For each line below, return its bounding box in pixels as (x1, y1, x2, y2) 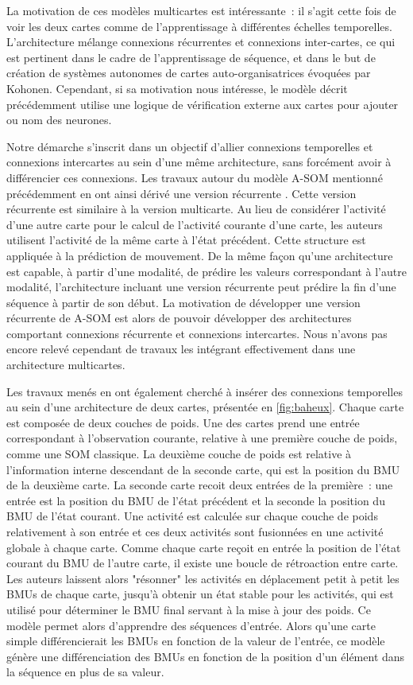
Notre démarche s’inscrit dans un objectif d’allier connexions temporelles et (6, 138, 373, 154)
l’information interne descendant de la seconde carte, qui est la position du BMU (6, 461, 400, 477)
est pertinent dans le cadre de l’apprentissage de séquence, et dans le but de (6, 49, 376, 65)
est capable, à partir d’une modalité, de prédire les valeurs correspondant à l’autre (6, 263, 407, 279)
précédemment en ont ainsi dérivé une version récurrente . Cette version (6, 185, 357, 201)
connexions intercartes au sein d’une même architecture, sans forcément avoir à (6, 154, 392, 170)
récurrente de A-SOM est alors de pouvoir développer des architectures (6, 309, 352, 326)
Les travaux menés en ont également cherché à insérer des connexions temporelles (6, 383, 403, 399)
